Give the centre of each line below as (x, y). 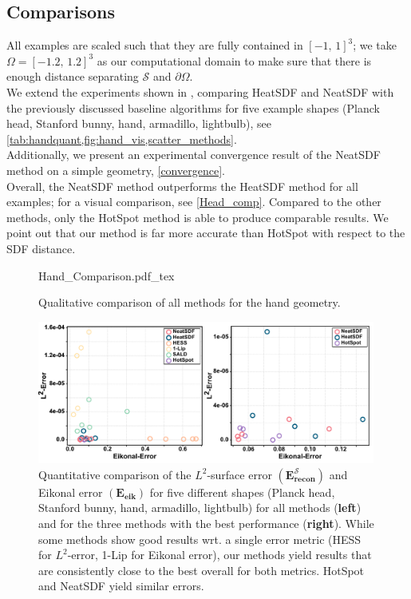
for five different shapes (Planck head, (242, 492)
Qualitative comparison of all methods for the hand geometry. (190, 302)
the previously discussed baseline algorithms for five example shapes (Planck (193, 107)
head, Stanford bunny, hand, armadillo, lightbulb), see (139, 123)
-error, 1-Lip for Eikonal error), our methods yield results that (219, 555)
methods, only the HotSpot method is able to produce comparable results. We (198, 217)
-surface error (239, 474)
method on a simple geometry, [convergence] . (116, 170)
